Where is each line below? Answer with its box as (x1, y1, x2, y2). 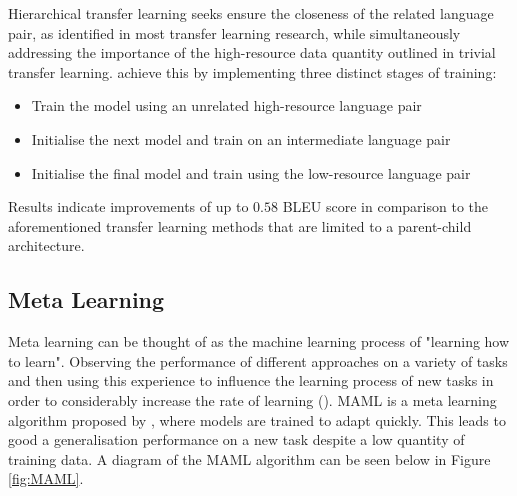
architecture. (8, 235, 85, 256)
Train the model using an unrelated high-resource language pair (31, 95, 422, 116)
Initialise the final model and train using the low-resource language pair (31, 162, 471, 183)
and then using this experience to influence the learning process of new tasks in (8, 370, 494, 391)
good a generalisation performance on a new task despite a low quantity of (8, 429, 465, 450)
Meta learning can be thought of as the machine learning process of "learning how (8, 331, 510, 352)
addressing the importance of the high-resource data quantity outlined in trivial (8, 42, 496, 63)
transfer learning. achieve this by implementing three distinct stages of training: (8, 61, 497, 82)
